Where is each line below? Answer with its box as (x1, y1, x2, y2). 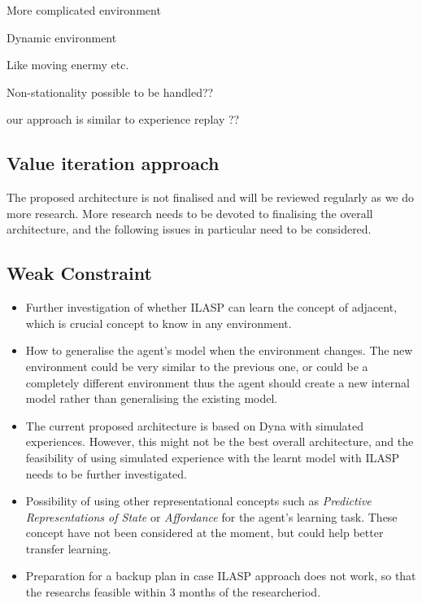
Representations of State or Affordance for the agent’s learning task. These (25, 508, 398, 525)
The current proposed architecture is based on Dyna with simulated (25, 417, 364, 434)
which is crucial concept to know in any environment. (25, 314, 292, 331)
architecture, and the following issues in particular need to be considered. (7, 221, 372, 238)
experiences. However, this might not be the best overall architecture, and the (25, 433, 414, 450)
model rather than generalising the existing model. (25, 390, 278, 407)
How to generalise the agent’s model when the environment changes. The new (25, 342, 413, 359)
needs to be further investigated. (25, 465, 187, 482)
